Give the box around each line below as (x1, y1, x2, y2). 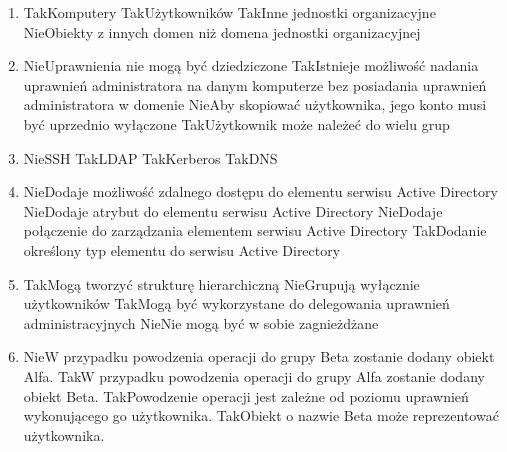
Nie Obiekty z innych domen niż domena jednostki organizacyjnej (23, 21, 421, 42)
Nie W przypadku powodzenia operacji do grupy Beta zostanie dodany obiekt (23, 346, 495, 367)
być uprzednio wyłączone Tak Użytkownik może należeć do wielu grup (23, 113, 450, 134)
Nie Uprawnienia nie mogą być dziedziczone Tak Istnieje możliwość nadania (23, 55, 479, 76)
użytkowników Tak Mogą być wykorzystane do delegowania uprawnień (23, 293, 450, 314)
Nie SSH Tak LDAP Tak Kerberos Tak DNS (23, 147, 278, 168)
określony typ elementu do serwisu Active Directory (23, 239, 341, 260)
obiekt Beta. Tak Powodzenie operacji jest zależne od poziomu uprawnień (23, 385, 469, 406)
